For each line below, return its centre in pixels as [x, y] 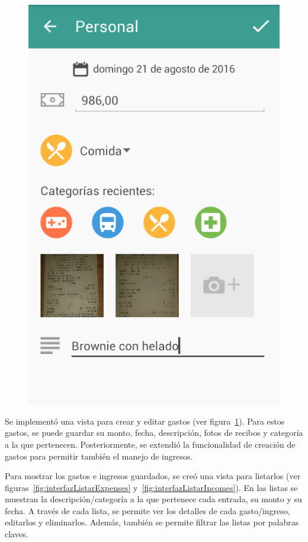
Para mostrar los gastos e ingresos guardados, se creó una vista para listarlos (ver [153, 476]
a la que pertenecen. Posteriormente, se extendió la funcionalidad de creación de [150, 444]
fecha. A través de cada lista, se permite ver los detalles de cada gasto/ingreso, [147, 510]
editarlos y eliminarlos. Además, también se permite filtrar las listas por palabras [152, 522]
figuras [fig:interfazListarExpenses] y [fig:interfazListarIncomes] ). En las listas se [151, 487]
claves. [17, 534]
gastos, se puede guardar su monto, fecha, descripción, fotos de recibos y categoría [154, 433]
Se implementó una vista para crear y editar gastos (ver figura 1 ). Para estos [145, 421]
